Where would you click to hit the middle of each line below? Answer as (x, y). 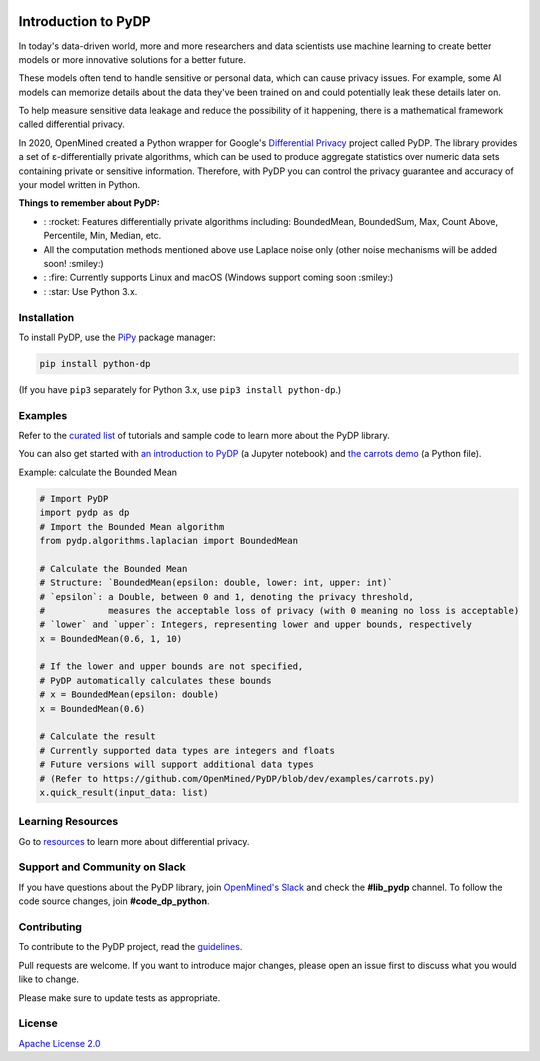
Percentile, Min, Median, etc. (102, 236)
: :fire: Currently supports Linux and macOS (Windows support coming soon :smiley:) (218, 277)
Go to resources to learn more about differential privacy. (134, 841)
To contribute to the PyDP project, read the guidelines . (130, 947)
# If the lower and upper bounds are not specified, (171, 666)
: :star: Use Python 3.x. (90, 291)
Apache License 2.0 (59, 1043)
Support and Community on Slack (102, 867)
